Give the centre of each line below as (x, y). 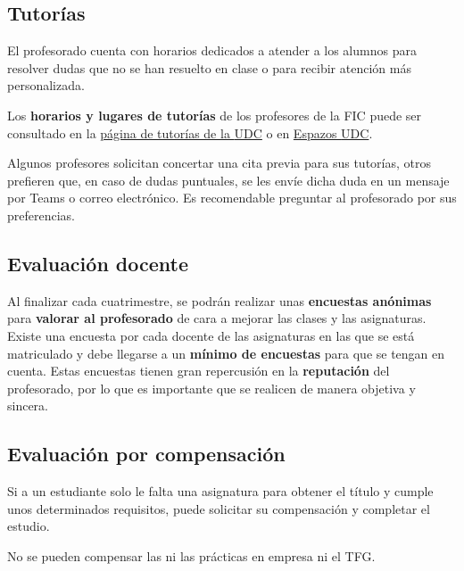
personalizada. (46, 85)
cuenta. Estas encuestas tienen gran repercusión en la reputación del (199, 371)
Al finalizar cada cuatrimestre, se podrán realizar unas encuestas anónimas (220, 300)
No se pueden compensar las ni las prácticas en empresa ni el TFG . (191, 555)
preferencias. (41, 215)
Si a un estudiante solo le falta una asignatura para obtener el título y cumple (220, 491)
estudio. (29, 526)
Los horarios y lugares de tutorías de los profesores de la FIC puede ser (215, 115)
